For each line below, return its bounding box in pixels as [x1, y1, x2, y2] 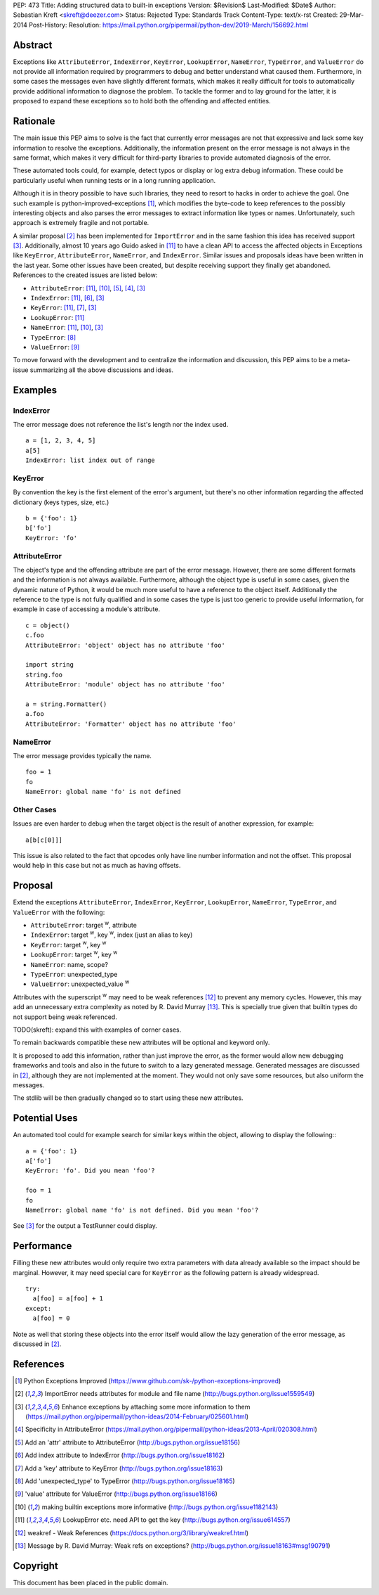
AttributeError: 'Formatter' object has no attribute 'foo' [25, 719, 237, 728]
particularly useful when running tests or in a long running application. [13, 176, 216, 184]
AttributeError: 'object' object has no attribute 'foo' [25, 641, 226, 649]
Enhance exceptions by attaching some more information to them [61, 1402, 251, 1411]
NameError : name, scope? [30, 960, 109, 968]
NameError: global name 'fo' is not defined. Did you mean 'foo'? [25, 1206, 259, 1214]
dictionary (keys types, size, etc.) [13, 498, 109, 506]
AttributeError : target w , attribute [30, 920, 137, 930]
